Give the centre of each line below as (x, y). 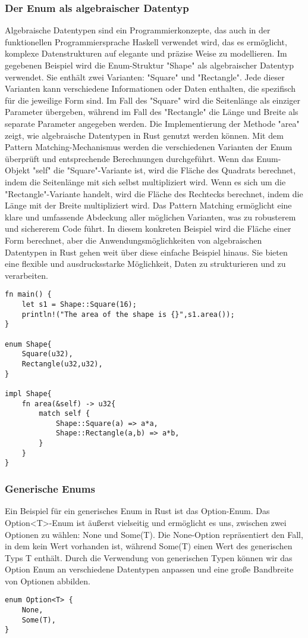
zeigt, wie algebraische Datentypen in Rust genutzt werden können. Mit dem (144, 135)
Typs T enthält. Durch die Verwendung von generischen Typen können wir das (149, 557)
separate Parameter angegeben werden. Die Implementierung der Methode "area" (152, 123)
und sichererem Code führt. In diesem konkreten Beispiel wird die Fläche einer (148, 228)
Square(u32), (47, 354)
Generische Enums (50, 489)
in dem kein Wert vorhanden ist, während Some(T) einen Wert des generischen (149, 546)
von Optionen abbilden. (48, 581)
